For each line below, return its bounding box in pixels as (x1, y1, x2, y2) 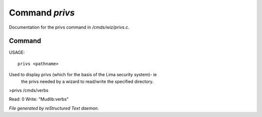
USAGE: (9, 50, 25, 55)
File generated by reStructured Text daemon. (9, 105, 99, 111)
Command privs (9, 7, 75, 18)
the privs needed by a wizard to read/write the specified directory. (21, 78, 154, 84)
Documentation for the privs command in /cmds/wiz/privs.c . (9, 24, 130, 30)
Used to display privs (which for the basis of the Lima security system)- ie (9, 72, 157, 78)
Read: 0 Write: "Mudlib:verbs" (9, 96, 69, 102)
